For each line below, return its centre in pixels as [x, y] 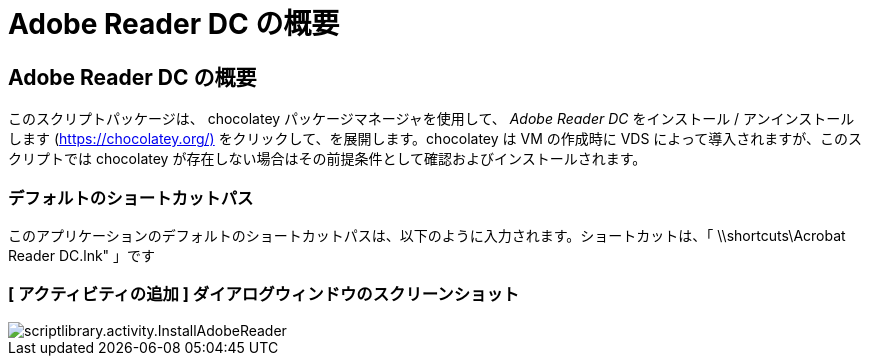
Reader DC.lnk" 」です [82, 255]
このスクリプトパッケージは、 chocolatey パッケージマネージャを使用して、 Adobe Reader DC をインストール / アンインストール [431, 119]
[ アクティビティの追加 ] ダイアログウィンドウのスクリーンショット [264, 294]
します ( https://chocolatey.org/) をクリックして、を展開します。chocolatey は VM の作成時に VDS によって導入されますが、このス [435, 139]
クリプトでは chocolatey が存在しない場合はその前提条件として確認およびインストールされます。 [327, 159]
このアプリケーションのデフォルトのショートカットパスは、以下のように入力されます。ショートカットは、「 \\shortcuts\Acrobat [427, 235]
